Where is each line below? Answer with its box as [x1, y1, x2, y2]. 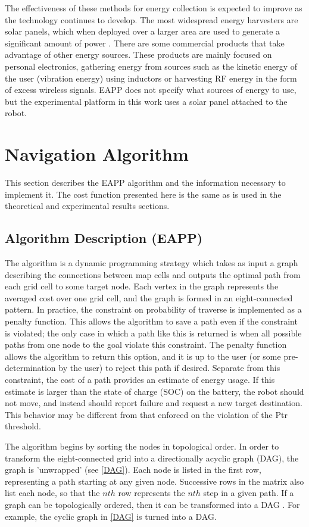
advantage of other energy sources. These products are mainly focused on [5, 48, 272, 61]
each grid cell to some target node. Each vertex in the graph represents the [5, 280, 279, 292]
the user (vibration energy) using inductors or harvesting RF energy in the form [5, 71, 297, 84]
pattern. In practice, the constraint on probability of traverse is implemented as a [5, 303, 302, 316]
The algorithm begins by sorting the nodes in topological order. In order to [5, 439, 279, 452]
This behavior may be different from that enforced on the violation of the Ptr [5, 408, 288, 420]
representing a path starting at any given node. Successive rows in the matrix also [5, 475, 304, 487]
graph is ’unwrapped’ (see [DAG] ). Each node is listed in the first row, [5, 463, 261, 476]
